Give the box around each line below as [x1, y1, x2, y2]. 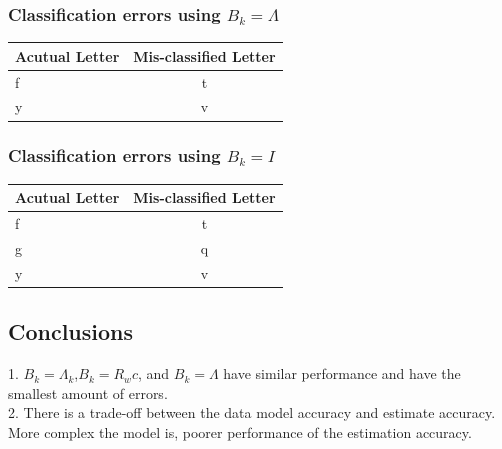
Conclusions [8, 316, 134, 347]
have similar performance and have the [223, 363, 461, 384]
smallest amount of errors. [8, 382, 168, 403]
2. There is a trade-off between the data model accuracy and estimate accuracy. [8, 402, 496, 423]
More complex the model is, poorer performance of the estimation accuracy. [8, 421, 472, 442]
